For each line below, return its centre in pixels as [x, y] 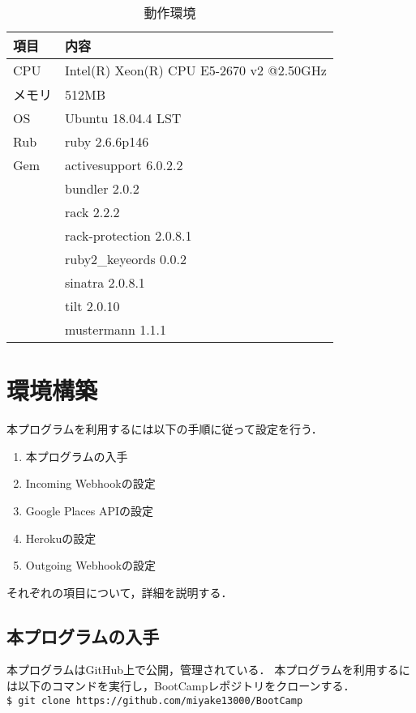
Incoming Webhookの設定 [90, 483]
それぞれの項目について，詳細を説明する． [120, 592]
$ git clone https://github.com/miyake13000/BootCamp [155, 700]
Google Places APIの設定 [90, 510]
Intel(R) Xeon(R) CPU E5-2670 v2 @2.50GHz [196, 70]
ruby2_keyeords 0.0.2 [126, 259]
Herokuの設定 [61, 538]
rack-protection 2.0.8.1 [129, 235]
